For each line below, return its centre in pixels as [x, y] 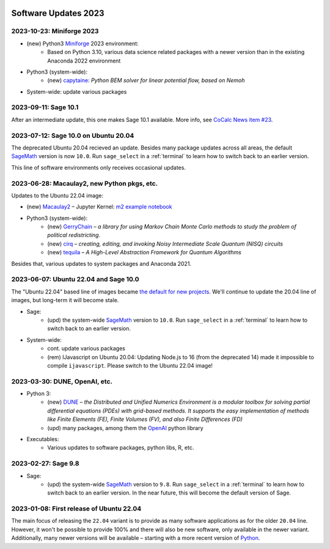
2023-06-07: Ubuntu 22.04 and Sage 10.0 [75, 279]
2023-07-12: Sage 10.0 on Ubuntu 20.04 [73, 135]
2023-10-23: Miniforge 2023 [55, 31]
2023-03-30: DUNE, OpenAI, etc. [62, 381]
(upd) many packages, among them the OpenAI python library [126, 428]
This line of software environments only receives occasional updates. [99, 167]
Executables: [43, 439]
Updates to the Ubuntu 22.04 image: [57, 195]
